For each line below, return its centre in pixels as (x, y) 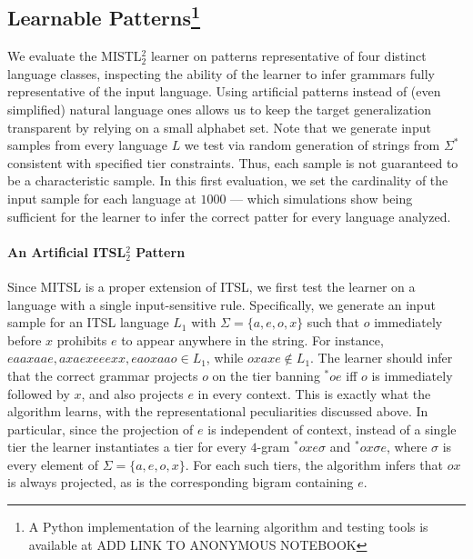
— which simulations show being (322, 198)
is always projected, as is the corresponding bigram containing (181, 482)
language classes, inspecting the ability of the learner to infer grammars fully (221, 73)
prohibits (82, 339)
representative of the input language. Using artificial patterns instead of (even (224, 91)
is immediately (412, 375)
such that (333, 322)
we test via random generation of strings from (312, 145)
